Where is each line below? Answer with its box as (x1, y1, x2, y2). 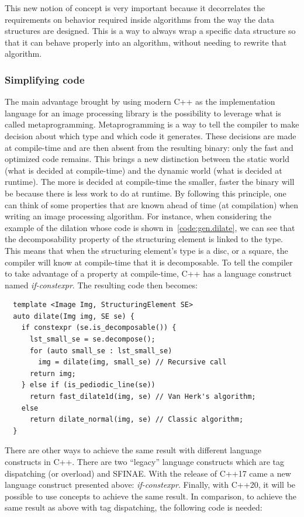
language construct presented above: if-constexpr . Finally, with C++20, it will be (5, 478, 296, 491)
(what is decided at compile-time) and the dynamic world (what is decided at (5, 164, 282, 176)
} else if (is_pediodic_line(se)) (21, 381, 156, 390)
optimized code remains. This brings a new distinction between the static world (5, 153, 289, 165)
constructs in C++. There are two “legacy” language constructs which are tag (5, 456, 285, 467)
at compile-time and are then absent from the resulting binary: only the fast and (5, 141, 293, 153)
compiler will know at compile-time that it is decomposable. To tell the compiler (5, 256, 293, 268)
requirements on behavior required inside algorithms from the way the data (5, 13, 274, 25)
